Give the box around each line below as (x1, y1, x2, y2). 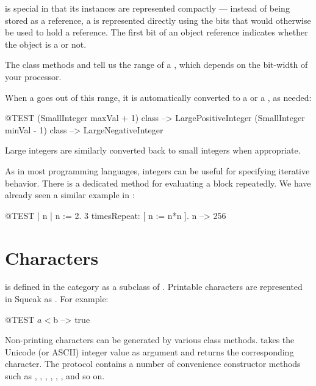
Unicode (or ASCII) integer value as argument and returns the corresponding (5, 345, 294, 358)
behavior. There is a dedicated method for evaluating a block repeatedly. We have (5, 176, 311, 189)
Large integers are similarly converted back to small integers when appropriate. (5, 144, 301, 157)
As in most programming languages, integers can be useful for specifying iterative (5, 164, 310, 177)
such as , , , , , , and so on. (5, 369, 105, 382)
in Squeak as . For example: (5, 292, 109, 305)
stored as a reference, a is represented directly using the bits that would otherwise (5, 13, 311, 26)
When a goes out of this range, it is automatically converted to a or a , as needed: (5, 91, 312, 103)
